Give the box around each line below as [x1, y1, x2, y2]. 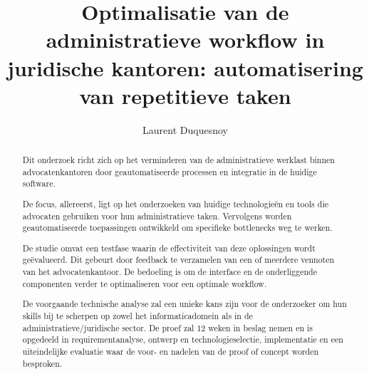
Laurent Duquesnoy [142, 122, 228, 137]
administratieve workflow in [46, 25, 325, 54]
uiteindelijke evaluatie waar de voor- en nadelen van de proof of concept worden [22, 345, 319, 357]
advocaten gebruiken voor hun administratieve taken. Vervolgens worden [22, 209, 292, 222]
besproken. [22, 357, 63, 369]
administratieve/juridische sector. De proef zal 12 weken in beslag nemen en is [22, 321, 313, 333]
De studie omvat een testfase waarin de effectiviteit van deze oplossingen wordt [22, 241, 316, 254]
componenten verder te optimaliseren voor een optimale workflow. [22, 277, 267, 289]
